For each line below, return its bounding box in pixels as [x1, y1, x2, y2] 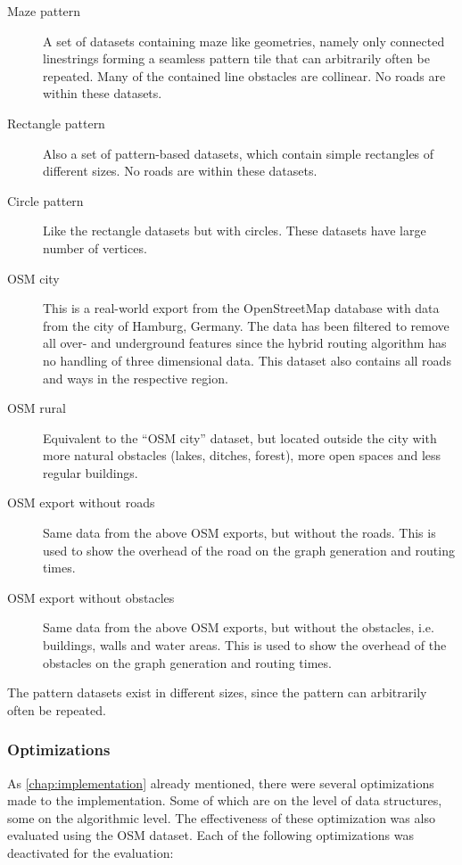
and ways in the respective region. [43, 368, 228, 387]
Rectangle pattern [7, 113, 105, 132]
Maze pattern [7, 2, 81, 20]
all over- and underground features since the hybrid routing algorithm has [43, 334, 447, 352]
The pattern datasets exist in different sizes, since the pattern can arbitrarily [7, 683, 427, 702]
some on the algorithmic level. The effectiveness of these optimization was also [7, 808, 435, 827]
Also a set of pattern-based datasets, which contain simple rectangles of [43, 144, 434, 162]
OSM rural [7, 399, 66, 417]
